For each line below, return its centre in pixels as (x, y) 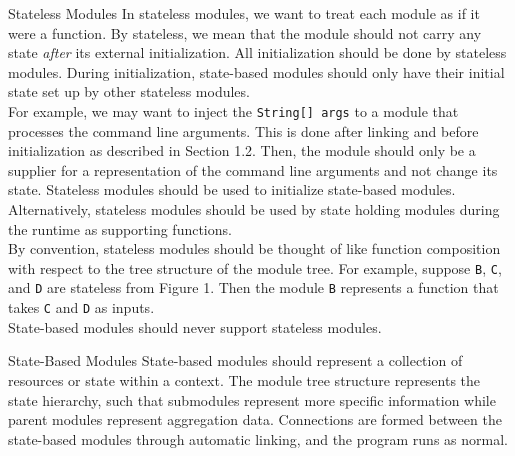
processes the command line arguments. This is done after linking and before (243, 130)
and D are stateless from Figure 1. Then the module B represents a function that (253, 287)
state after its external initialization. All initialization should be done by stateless (257, 52)
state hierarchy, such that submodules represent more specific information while (252, 399)
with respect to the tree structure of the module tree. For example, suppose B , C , (255, 267)
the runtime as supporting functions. (120, 228)
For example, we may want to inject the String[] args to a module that (233, 110)
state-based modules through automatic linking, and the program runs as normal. (258, 438)
